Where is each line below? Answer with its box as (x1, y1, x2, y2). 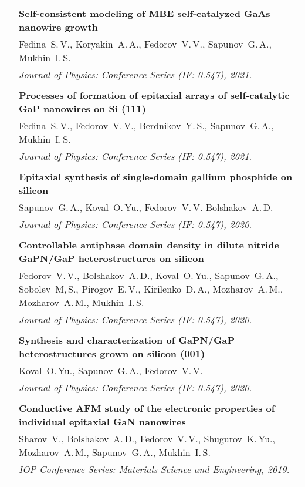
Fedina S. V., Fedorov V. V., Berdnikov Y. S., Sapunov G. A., (19, 119, 274, 132)
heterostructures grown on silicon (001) (19, 347, 205, 360)
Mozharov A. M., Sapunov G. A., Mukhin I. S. (19, 445, 211, 459)
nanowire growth (19, 20, 98, 33)
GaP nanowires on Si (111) (19, 102, 146, 115)
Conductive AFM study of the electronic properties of (19, 401, 275, 415)
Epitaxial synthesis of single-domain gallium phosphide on (19, 170, 293, 183)
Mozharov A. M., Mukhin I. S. (19, 295, 144, 309)
